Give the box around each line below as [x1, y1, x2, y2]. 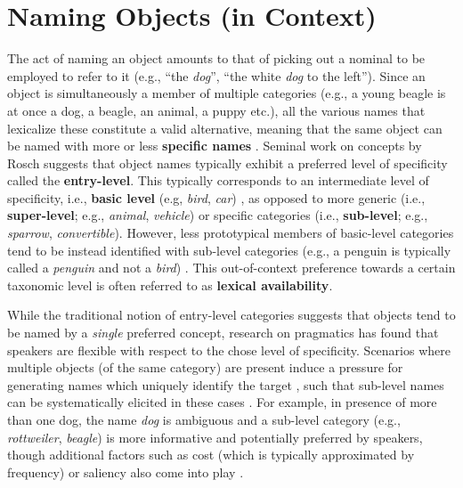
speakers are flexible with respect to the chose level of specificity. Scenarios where [7, 340, 451, 359]
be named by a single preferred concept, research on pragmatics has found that [7, 323, 439, 342]
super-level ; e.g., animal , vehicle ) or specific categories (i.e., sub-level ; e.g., [7, 206, 428, 224]
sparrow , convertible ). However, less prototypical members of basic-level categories [7, 224, 454, 242]
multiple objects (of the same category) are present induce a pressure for [7, 358, 403, 377]
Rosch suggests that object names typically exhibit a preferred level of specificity [7, 153, 448, 172]
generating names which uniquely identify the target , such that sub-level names [7, 375, 444, 394]
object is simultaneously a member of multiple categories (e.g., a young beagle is [7, 84, 446, 102]
